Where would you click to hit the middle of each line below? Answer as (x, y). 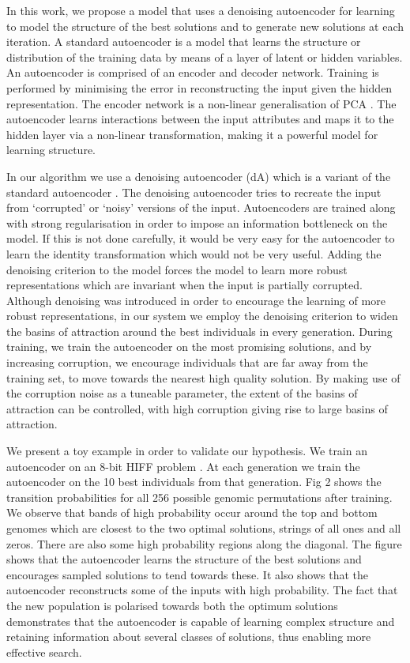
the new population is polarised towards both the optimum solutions (172, 605)
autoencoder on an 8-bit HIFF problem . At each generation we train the (183, 466)
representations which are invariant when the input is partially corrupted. (184, 285)
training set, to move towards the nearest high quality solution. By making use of (203, 377)
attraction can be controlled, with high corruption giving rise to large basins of (197, 408)
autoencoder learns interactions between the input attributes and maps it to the (200, 119)
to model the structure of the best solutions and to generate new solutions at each (205, 26)
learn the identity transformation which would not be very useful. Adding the (194, 253)
